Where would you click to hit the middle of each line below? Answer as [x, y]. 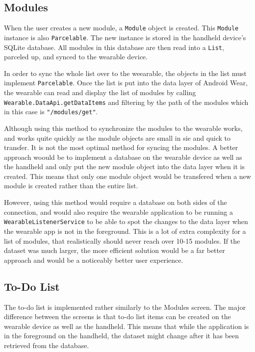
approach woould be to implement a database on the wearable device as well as [123, 157]
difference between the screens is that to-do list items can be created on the [117, 316]
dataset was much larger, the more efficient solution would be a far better [115, 250]
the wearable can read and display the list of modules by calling [100, 92]
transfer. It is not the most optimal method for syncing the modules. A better [121, 147]
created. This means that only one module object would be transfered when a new [127, 176]
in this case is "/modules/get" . [51, 112]
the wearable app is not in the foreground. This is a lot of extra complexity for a [125, 231]
